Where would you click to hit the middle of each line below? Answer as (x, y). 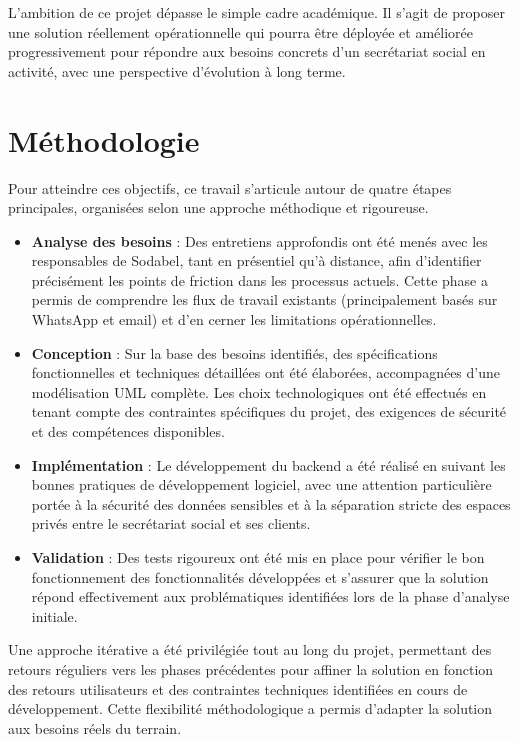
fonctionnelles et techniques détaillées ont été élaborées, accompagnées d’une (265, 372)
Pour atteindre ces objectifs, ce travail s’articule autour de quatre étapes (230, 187)
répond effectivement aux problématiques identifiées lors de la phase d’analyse (270, 596)
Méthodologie (104, 139)
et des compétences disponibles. (128, 431)
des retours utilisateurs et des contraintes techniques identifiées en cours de (238, 688)
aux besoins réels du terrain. (95, 727)
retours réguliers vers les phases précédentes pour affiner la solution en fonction (251, 668)
